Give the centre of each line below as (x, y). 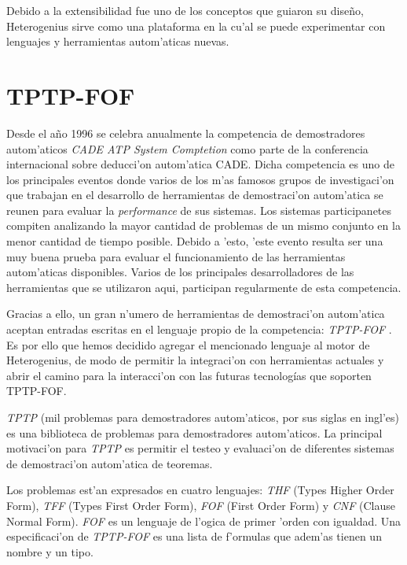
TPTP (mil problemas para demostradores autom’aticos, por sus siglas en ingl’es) (203, 417)
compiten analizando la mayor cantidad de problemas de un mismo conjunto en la (203, 225)
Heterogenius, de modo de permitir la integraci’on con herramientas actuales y (195, 360)
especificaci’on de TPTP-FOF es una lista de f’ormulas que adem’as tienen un (194, 536)
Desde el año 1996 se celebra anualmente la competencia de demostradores (186, 133)
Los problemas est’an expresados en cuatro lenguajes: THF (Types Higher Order (200, 490)
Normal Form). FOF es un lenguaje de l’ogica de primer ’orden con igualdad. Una (204, 521)
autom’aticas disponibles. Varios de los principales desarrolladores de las (180, 272)
